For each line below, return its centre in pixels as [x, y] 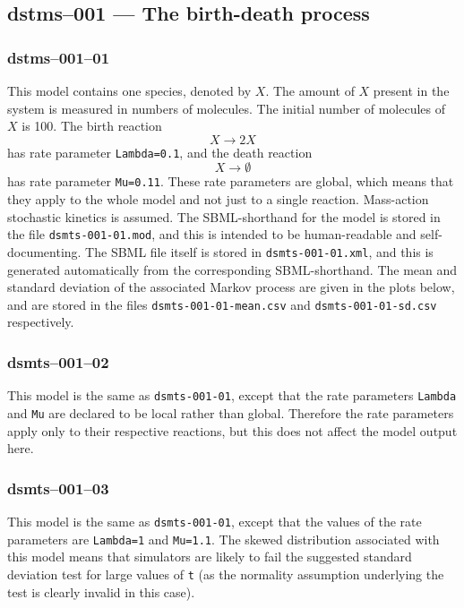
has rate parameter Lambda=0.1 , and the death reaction [160, 152]
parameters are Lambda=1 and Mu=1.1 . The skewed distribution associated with [223, 539]
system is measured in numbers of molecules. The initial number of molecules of [227, 108]
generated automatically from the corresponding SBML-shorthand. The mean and [232, 269]
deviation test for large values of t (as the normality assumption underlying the [226, 574]
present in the [411, 90]
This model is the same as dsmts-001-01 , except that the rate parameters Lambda [232, 395]
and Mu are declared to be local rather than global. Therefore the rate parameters [231, 412]
